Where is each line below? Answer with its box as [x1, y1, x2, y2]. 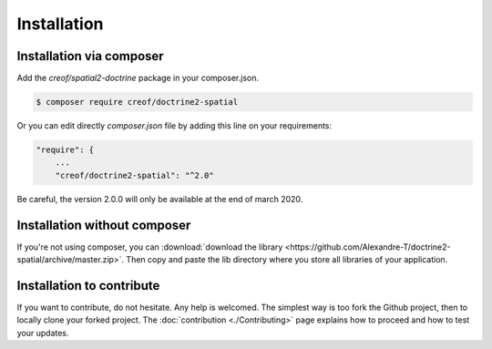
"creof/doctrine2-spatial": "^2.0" [55, 169, 214, 180]
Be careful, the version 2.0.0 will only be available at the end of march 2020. [16, 193, 303, 204]
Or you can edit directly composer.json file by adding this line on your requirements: [16, 120, 333, 131]
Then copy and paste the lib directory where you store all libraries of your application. [126, 254, 448, 265]
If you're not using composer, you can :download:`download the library [16, 241, 283, 252]
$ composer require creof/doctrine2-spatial [36, 97, 239, 108]
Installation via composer [16, 48, 164, 64]
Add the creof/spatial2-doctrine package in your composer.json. [16, 73, 260, 84]
